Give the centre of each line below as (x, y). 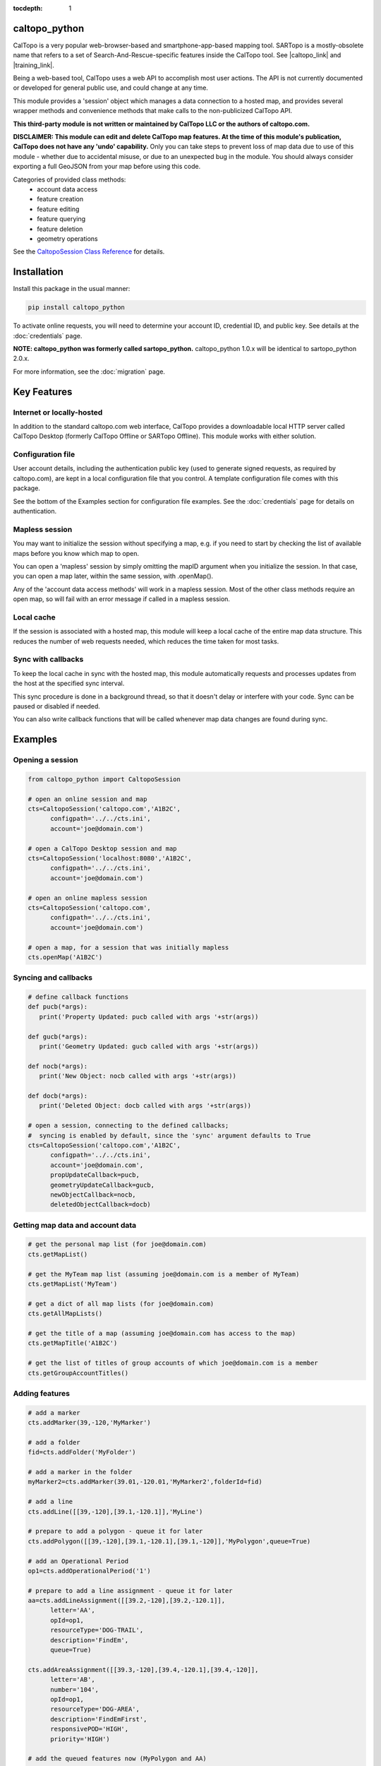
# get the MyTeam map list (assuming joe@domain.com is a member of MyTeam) (164, 1274)
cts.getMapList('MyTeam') (73, 1284)
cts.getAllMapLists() (65, 1314)
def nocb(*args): (58, 1066)
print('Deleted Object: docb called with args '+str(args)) (145, 1106)
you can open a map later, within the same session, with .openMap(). (113, 576)
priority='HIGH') (80, 1739)
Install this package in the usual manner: (72, 289)
